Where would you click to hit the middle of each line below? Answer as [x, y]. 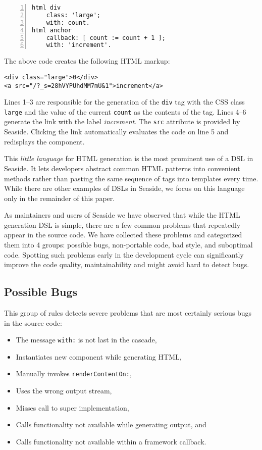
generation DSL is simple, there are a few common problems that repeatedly [122, 224]
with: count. [68, 22]
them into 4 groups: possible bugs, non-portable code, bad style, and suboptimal [128, 245]
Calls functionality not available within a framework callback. [111, 441]
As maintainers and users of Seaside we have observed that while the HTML [122, 215]
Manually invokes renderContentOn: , [74, 373]
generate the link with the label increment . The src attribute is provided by [122, 121]
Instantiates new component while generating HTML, [99, 356]
